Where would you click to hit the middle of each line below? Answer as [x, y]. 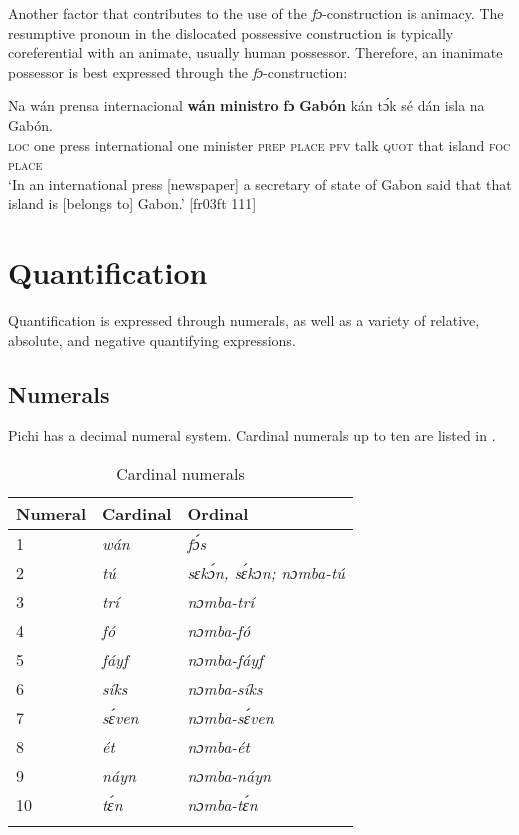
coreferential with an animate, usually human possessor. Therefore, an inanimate [255, 52]
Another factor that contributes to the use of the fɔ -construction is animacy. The [256, 13]
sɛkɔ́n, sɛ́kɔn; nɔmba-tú [266, 573]
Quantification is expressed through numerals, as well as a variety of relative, [244, 320]
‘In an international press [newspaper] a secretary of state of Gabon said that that [260, 183]
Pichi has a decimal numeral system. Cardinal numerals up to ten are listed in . [252, 435]
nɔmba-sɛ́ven [230, 718]
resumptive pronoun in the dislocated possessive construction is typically [231, 32]
